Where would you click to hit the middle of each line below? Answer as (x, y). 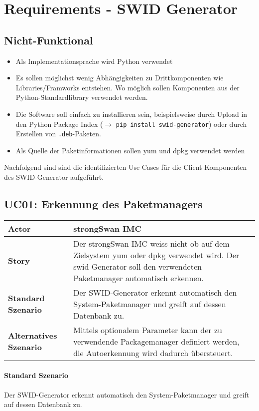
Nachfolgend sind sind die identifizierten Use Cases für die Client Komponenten (126, 167)
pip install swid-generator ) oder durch (181, 124)
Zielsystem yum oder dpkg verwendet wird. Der (156, 255)
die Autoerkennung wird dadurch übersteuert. (153, 353)
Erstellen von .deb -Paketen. (58, 134)
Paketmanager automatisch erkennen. (138, 278)
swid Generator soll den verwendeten (137, 266)
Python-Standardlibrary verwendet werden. (82, 97)
